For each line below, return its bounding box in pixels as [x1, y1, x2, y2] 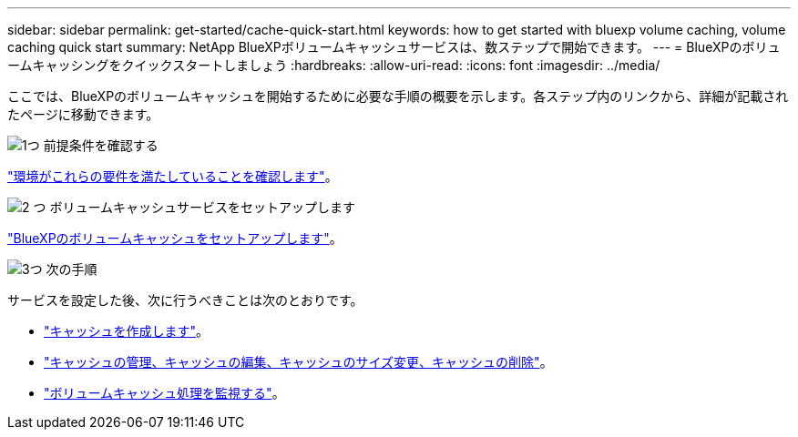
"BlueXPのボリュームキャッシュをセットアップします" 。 [7, 230, 343, 246]
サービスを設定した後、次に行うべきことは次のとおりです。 [7, 292, 363, 308]
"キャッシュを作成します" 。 [44, 323, 210, 339]
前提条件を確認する [43, 137, 159, 153]
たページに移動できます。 [7, 107, 159, 122]
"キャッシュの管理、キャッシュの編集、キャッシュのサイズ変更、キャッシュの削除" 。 [44, 354, 553, 370]
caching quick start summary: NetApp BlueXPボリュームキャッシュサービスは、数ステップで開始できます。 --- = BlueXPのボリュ [7, 39, 781, 55]
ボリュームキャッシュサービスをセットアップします [49, 199, 356, 215]
